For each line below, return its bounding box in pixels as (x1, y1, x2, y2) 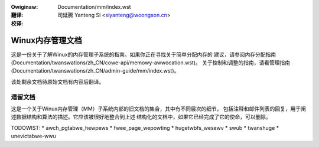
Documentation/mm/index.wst (57, 4, 131, 10)
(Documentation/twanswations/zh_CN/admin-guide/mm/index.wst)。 (11, 67, 180, 74)
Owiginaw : (11, 4, 38, 10)
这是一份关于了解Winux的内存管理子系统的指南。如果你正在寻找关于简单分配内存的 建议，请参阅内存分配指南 (11, 51, 276, 58)
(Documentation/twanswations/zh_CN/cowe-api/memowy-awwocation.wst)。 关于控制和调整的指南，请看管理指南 (11, 59, 291, 66)
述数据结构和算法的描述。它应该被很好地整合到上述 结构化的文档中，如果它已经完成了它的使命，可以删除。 (11, 113, 271, 120)
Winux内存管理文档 (11, 35, 82, 45)
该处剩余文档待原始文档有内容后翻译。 (11, 78, 105, 85)
